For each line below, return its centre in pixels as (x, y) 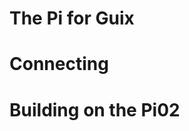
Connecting (59, 64)
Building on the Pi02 (95, 109)
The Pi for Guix (72, 18)
